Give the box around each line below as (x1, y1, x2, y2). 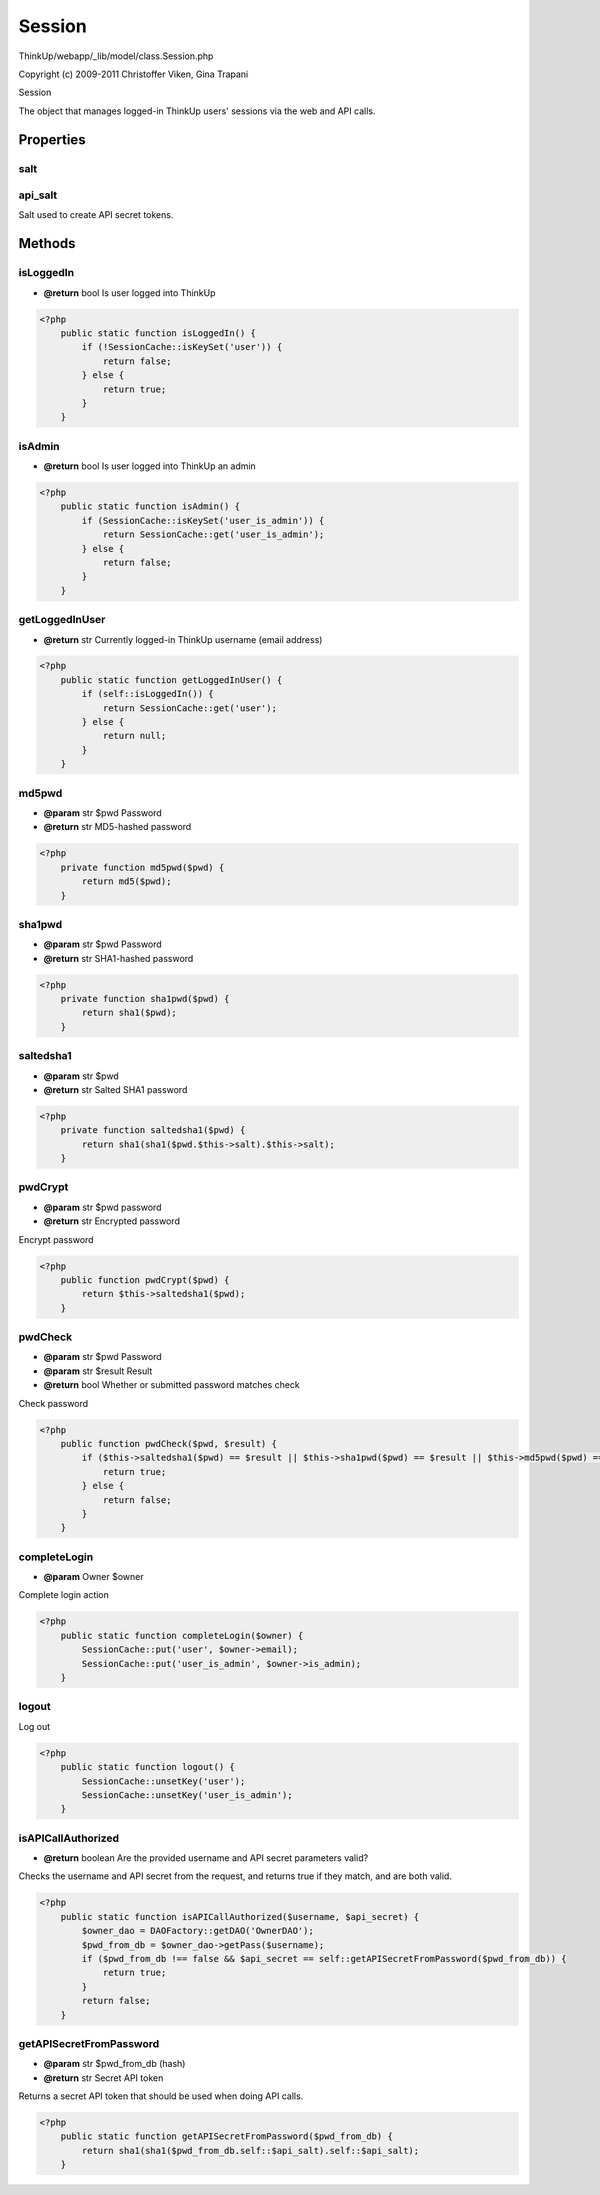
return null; (102, 730, 167, 742)
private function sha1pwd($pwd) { (60, 993, 230, 1004)
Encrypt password (18, 1233, 94, 1245)
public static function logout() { (60, 1761, 235, 1773)
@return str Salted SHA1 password (43, 1083, 188, 1095)
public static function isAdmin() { (60, 501, 240, 512)
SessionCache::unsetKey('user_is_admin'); (81, 1789, 294, 1800)
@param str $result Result (43, 1365, 153, 1377)
